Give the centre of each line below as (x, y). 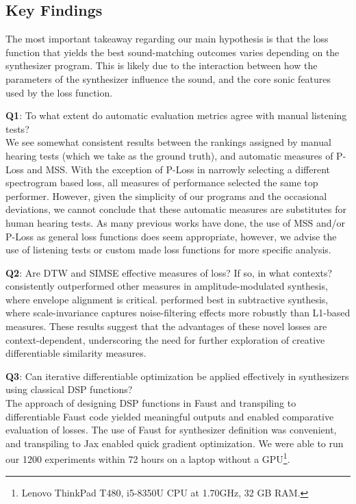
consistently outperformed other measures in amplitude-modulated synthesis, (167, 286)
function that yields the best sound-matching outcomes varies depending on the (173, 52)
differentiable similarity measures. (76, 353)
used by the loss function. (59, 92)
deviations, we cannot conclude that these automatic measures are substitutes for (176, 209)
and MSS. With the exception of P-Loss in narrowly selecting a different (178, 169)
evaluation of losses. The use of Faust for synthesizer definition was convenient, (171, 430)
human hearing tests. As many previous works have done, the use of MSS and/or (176, 222)
